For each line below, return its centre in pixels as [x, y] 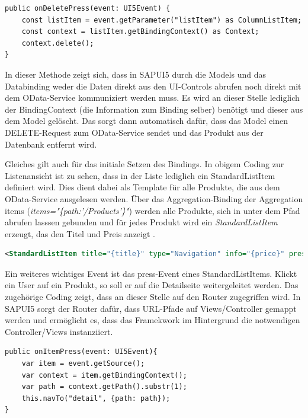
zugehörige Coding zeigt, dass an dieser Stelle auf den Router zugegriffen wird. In [153, 297]
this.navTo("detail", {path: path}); [96, 398]
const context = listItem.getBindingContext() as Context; [140, 32]
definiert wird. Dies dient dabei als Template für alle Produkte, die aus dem [142, 187]
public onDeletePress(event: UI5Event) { [88, 8]
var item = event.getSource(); [83, 364]
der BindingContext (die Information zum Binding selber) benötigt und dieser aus [154, 109]
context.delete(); [58, 43]
